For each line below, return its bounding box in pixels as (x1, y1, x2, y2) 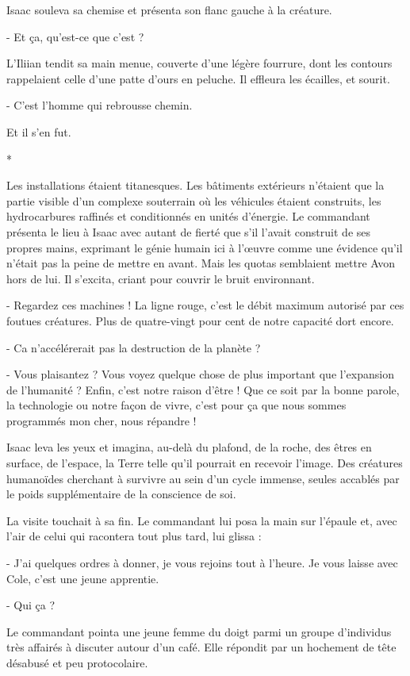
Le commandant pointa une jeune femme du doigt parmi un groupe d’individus (6, 623, 392, 640)
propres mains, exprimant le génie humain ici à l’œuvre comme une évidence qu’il (6, 239, 403, 255)
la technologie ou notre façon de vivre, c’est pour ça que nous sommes (6, 397, 347, 413)
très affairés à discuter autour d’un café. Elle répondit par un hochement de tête (6, 639, 397, 655)
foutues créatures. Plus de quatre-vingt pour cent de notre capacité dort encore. (6, 312, 394, 328)
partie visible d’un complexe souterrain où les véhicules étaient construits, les (6, 192, 381, 209)
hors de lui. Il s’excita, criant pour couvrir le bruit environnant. (6, 270, 315, 286)
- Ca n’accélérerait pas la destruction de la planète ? (6, 339, 261, 355)
